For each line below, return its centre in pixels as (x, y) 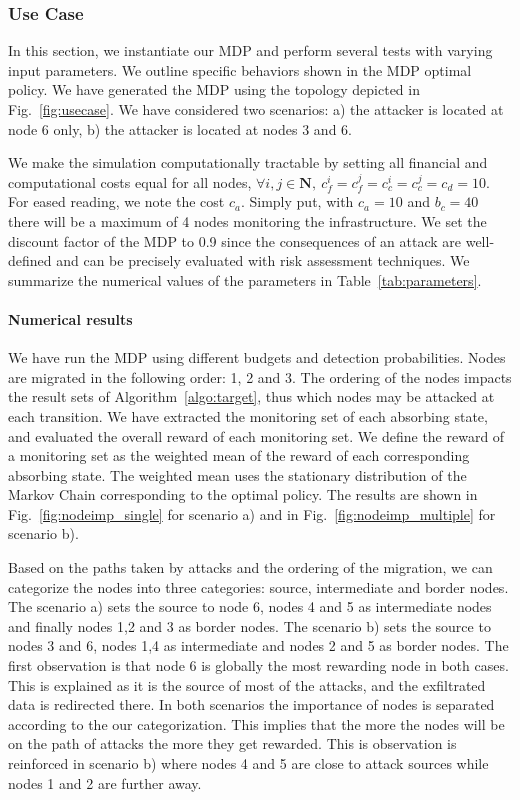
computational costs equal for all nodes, (130, 181)
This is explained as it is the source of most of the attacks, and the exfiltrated (247, 684)
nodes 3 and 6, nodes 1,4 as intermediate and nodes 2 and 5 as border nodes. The (258, 645)
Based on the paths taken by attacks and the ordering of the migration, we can (250, 567)
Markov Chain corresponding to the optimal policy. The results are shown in (243, 494)
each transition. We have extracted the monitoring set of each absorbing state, (248, 415)
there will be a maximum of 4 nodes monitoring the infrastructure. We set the (247, 220)
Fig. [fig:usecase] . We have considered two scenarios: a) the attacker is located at (256, 109)
